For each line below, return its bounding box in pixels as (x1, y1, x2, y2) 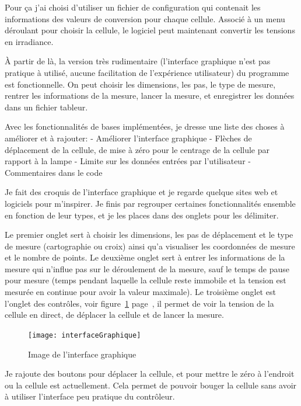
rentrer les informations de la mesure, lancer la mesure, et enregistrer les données (5, 89, 295, 102)
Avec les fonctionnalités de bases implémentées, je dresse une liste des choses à (5, 120, 285, 133)
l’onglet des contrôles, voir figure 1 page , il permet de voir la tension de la (5, 297, 274, 309)
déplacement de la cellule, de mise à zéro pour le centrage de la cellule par (5, 143, 269, 155)
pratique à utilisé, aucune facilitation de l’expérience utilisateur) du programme (5, 66, 289, 78)
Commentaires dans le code (5, 166, 103, 178)
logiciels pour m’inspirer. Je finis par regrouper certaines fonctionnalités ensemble (5, 197, 296, 209)
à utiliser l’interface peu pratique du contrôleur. (5, 390, 175, 402)
